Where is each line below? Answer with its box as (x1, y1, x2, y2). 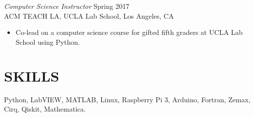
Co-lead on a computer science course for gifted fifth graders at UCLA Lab (15, 27, 243, 37)
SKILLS (4, 65, 59, 86)
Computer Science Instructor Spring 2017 (4, 1, 129, 11)
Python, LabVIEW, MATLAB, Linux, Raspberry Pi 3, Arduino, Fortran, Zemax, (4, 94, 251, 104)
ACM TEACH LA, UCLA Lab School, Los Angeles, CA (4, 10, 174, 21)
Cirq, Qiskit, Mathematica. (4, 104, 86, 114)
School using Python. (15, 36, 80, 47)
